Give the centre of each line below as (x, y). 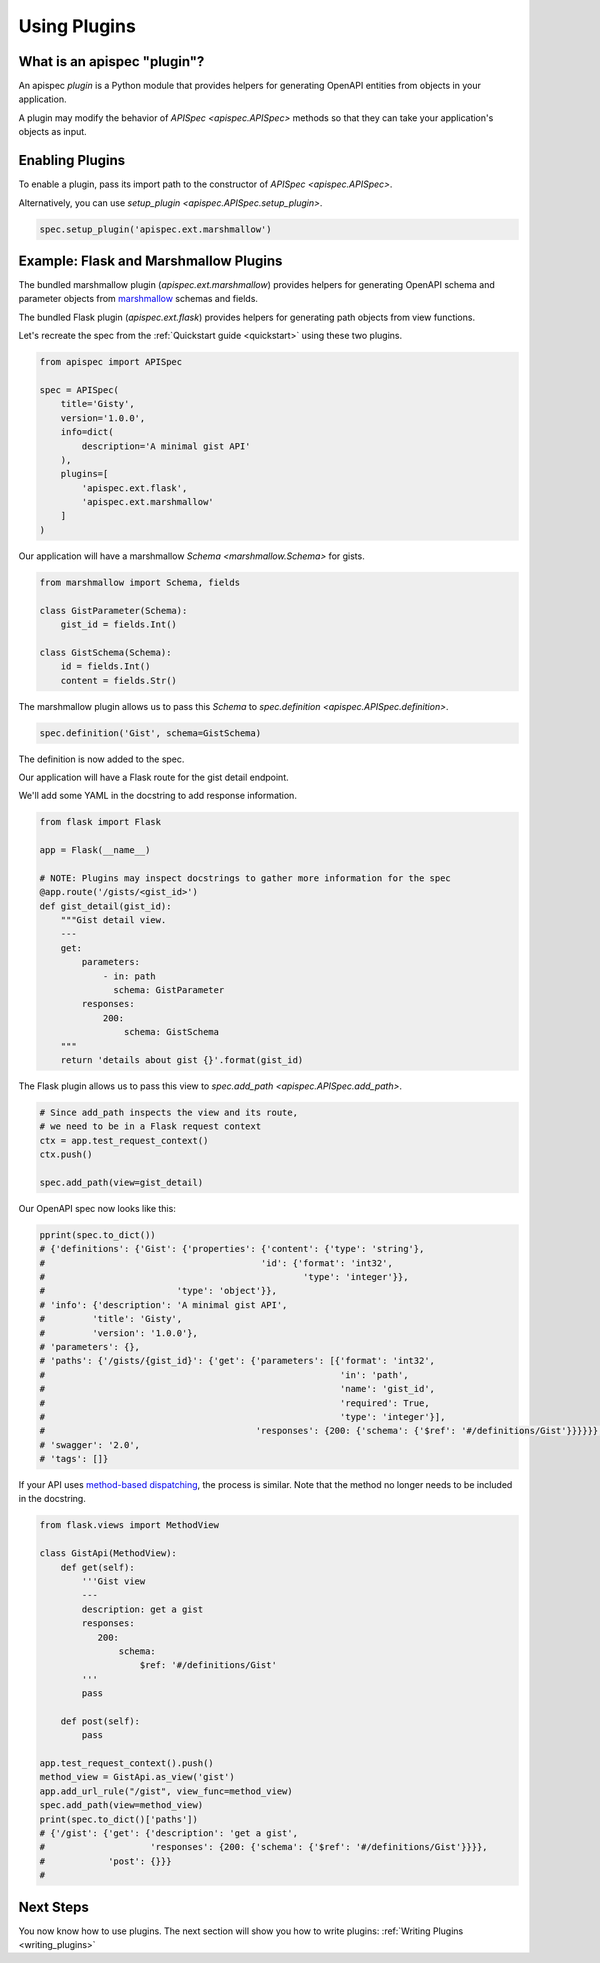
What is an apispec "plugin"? (111, 61)
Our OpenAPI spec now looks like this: (97, 1208)
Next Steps (53, 1906)
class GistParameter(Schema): (113, 610)
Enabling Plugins (72, 160)
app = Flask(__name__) (95, 850)
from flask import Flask (100, 822)
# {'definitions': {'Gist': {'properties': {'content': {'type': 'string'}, (232, 1249)
